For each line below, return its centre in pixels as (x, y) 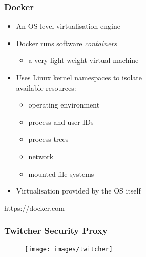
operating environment (64, 105)
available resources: (46, 87)
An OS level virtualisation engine (68, 26)
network (41, 156)
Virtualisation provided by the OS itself (78, 191)
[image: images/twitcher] (69, 249)
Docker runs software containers (67, 43)
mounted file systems (61, 173)
